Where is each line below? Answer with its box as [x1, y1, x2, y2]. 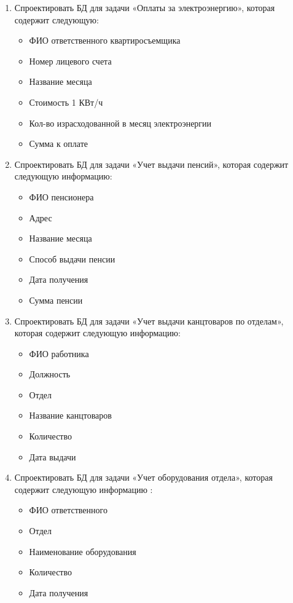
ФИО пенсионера [29, 190, 94, 203]
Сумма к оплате [29, 137, 88, 150]
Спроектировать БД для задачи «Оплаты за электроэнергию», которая [14, 1, 275, 14]
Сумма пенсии [29, 293, 83, 306]
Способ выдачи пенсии [29, 252, 115, 265]
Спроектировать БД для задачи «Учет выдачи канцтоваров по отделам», [14, 314, 284, 327]
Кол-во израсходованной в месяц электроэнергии [29, 116, 212, 129]
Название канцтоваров [29, 409, 112, 422]
